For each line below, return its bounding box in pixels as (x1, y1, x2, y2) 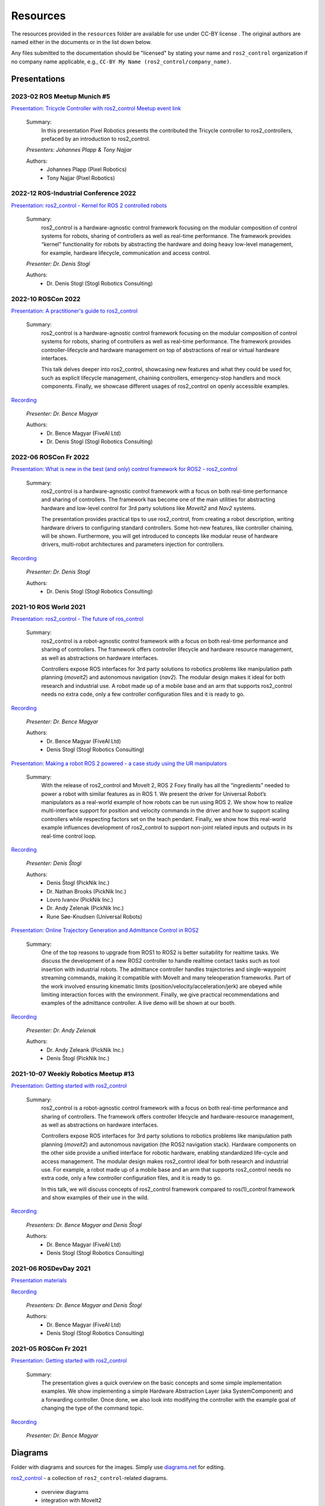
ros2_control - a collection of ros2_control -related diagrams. (11, 1475, 168, 1482)
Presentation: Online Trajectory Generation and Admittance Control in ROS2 (11, 926, 199, 934)
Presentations (11, 73, 66, 84)
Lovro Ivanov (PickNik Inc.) (46, 896, 114, 903)
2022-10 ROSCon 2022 (11, 295, 81, 303)
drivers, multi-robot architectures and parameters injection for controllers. (41, 541, 225, 548)
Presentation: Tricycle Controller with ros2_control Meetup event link (11, 104, 181, 111)
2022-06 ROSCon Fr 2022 (11, 452, 90, 461)
